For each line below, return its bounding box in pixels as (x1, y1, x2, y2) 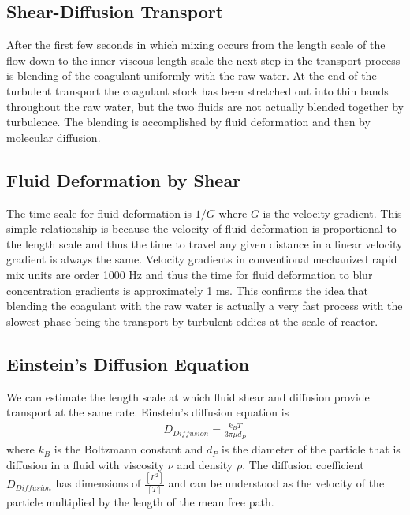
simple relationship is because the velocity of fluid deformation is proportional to (6, 220, 397, 237)
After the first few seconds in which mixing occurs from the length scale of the (6, 36, 386, 53)
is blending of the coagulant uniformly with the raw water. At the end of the (6, 67, 377, 84)
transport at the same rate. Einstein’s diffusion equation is (6, 404, 289, 420)
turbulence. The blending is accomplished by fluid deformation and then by (6, 114, 371, 130)
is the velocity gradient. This (263, 204, 402, 221)
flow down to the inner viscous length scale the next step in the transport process (6, 51, 401, 68)
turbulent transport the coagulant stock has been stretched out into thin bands (6, 82, 389, 99)
